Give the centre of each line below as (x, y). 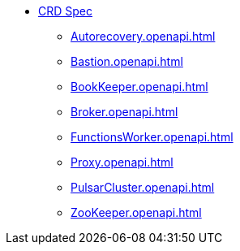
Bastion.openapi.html (127, 61)
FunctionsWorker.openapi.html (152, 137)
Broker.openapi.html (124, 112)
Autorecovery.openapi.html (143, 36)
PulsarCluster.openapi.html (143, 187)
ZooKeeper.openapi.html (136, 212)
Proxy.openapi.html (122, 162)
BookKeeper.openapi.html (139, 87)
